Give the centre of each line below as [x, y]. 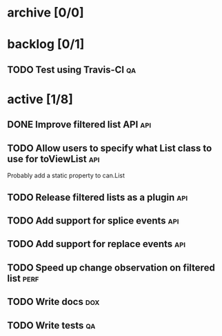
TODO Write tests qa [51, 325]
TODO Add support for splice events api [93, 220]
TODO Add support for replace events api [97, 244]
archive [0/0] [46, 13]
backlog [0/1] [46, 45]
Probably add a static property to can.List [66, 176]
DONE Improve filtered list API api [79, 125]
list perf [23, 278]
